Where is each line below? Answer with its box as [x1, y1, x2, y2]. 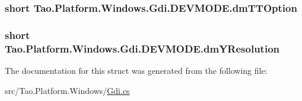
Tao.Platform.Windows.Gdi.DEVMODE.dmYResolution [5, 41, 280, 56]
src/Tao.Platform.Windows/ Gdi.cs [5, 84, 130, 96]
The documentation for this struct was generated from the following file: [5, 64, 268, 76]
